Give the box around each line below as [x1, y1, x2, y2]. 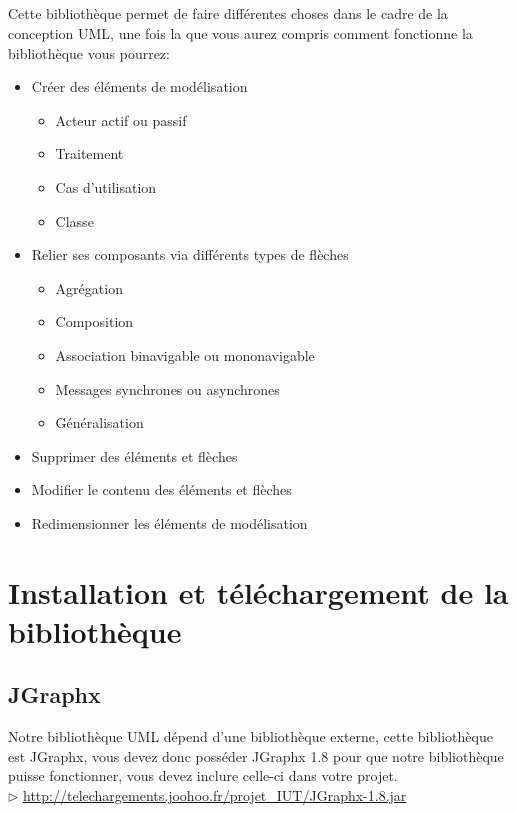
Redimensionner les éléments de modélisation [31, 512, 308, 533]
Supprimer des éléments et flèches [31, 445, 238, 466]
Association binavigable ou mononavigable [55, 344, 315, 365]
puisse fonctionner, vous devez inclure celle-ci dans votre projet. [8, 765, 398, 786]
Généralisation [55, 412, 144, 433]
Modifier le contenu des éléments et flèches [31, 479, 292, 500]
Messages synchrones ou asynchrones [55, 378, 280, 399]
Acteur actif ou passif [55, 109, 187, 130]
